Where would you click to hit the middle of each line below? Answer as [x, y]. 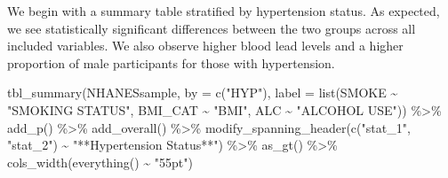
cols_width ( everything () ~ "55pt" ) [100, 162]
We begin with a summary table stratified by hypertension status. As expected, [224, 11]
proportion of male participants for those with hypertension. [171, 62]
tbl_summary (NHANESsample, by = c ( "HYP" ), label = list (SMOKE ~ [203, 93]
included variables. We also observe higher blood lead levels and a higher [205, 46]
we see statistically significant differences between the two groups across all [212, 28]
